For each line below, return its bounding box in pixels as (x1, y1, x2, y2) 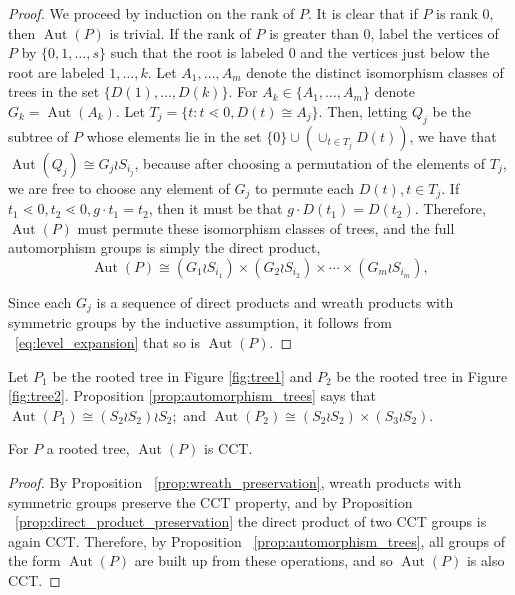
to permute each (254, 177, 355, 198)
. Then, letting (318, 100, 408, 121)
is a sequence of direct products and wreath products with (96, 292, 454, 312)
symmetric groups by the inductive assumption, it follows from (8, 312, 392, 333)
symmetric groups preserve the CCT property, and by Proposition (8, 491, 413, 512)
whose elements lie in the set (86, 125, 262, 146)
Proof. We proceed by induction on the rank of (8, 3, 295, 23)
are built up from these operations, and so (134, 550, 393, 571)
